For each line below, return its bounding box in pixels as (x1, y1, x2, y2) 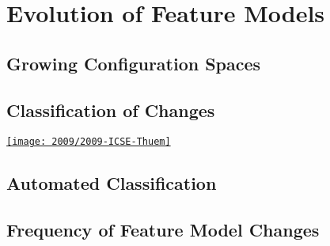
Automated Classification (6, 171, 217, 195)
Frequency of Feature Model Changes (6, 218, 320, 242)
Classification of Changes (6, 97, 215, 122)
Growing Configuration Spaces (6, 51, 261, 75)
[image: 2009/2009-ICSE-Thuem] (6, 136, 171, 148)
